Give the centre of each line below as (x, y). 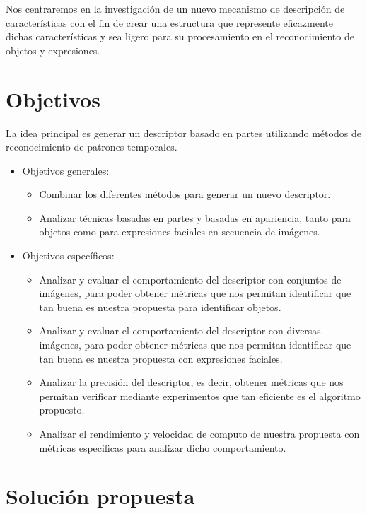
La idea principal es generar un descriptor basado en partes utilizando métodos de (183, 133)
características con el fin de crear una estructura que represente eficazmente (169, 22)
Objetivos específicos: (68, 256)
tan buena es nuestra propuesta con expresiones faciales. (161, 358)
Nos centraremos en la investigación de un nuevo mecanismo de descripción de (175, 8)
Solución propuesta (100, 496)
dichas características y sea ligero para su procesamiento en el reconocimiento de (180, 36)
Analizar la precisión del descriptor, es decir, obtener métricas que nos (191, 382)
